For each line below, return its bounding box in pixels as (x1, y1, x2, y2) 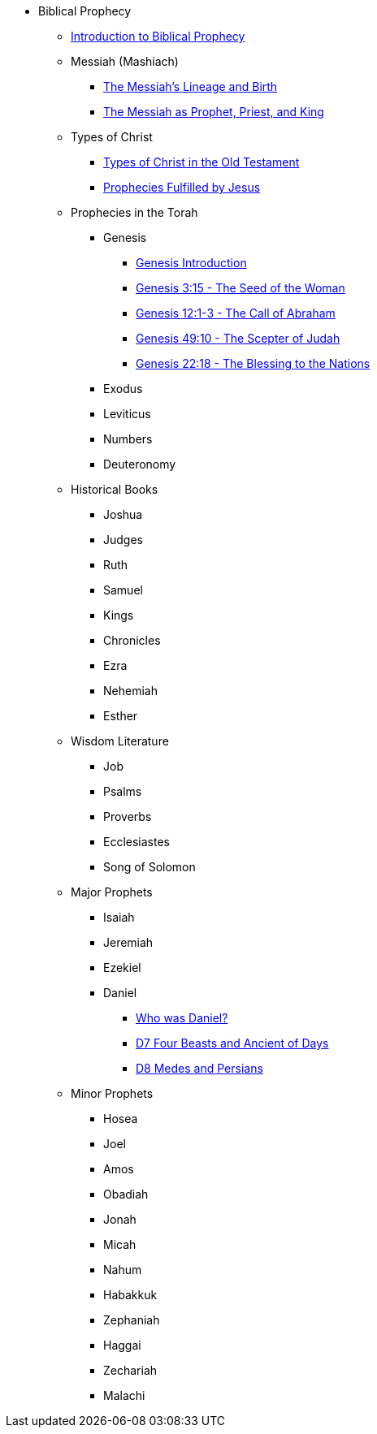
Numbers (103, 432, 153, 446)
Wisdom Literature (71, 734, 169, 748)
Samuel (103, 583, 143, 597)
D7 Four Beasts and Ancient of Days (136, 1036, 329, 1050)
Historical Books (71, 482, 158, 496)
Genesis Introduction (136, 256, 247, 270)
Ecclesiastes (103, 835, 170, 849)
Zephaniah (103, 1313, 160, 1327)
